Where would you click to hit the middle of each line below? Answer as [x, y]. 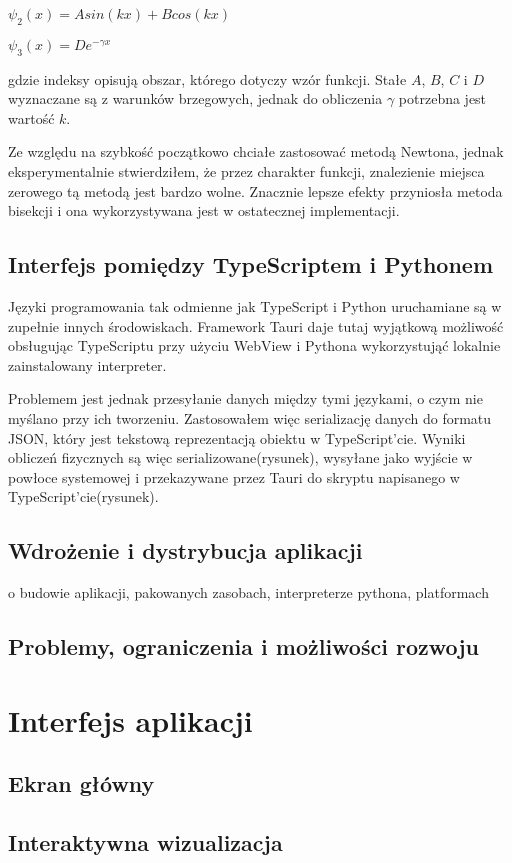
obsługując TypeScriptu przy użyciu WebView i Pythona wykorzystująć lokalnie [254, 345]
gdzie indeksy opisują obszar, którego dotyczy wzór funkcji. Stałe [207, 78]
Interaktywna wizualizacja [145, 842]
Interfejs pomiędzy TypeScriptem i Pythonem [251, 264]
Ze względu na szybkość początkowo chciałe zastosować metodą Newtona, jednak [256, 151]
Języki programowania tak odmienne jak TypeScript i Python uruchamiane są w [255, 305]
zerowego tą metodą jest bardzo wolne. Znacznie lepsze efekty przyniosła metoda [255, 190]
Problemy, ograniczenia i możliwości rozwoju [244, 646]
